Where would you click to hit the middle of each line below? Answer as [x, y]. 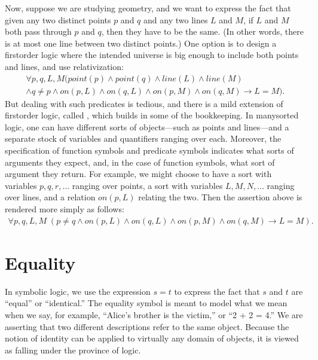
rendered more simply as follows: [65, 208]
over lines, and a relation [50, 197]
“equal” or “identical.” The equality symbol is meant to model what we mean [146, 303]
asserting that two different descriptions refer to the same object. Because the [147, 326]
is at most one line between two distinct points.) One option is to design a [141, 43]
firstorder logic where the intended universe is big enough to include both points [152, 55]
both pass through [38, 31]
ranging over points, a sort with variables [147, 185]
